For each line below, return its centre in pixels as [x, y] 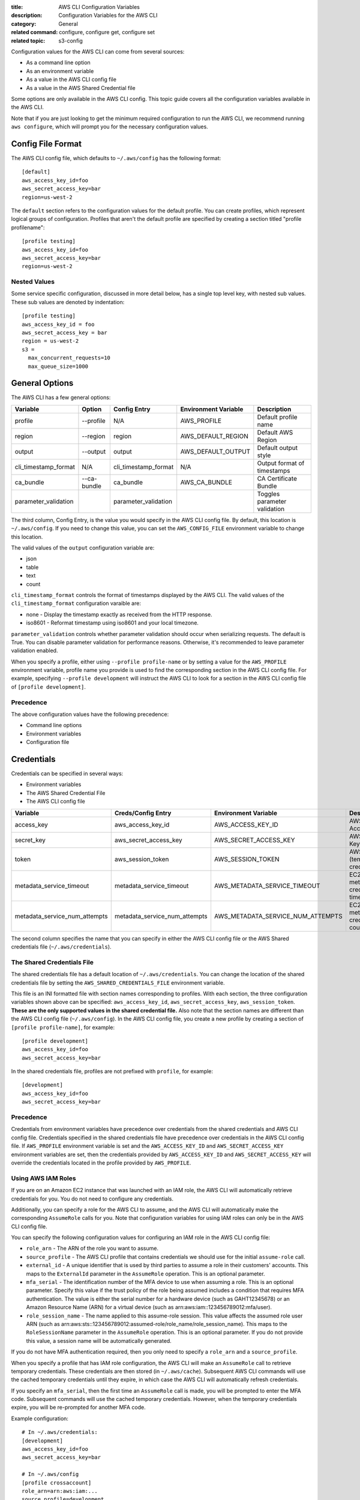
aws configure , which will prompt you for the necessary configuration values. [109, 127]
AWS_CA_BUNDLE [206, 482]
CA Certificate [277, 478]
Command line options [54, 725]
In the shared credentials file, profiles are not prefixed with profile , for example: [112, 1072]
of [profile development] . [49, 686]
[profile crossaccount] [57, 1483]
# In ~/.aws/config [50, 1474]
